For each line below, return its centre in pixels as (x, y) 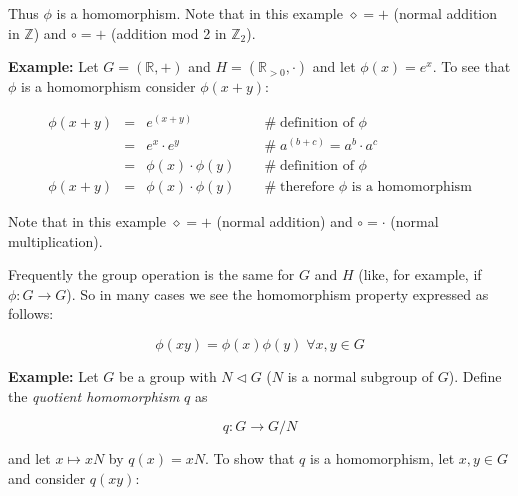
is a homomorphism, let (382, 458)
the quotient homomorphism (94, 395)
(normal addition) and (284, 220)
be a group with (168, 375)
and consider (47, 477)
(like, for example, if (420, 274)
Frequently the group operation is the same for (151, 274)
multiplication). (55, 240)
